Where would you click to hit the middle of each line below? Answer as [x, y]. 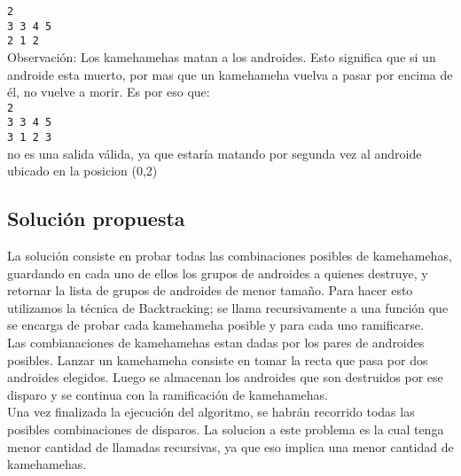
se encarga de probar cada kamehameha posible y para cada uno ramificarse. [215, 325]
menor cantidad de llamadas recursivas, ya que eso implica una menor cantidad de [230, 446]
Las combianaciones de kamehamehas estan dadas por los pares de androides [216, 343]
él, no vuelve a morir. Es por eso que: [109, 92]
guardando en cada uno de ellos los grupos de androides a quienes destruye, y [218, 273]
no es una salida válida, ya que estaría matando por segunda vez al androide [215, 153]
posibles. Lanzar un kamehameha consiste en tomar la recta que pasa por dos [218, 359]
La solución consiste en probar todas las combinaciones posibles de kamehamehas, [230, 256]
